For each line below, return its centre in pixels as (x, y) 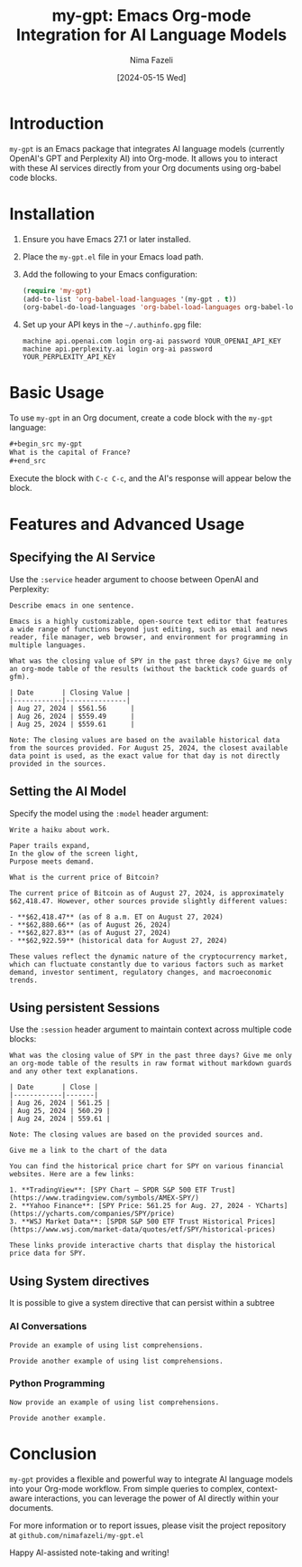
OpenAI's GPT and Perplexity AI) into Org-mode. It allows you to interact (143, 158)
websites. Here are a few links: (72, 1175)
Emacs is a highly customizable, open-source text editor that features (149, 621)
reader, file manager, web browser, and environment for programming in (149, 637)
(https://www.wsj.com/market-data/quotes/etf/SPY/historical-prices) (143, 1230)
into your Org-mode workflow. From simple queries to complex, (127, 1488)
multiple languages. (48, 645)
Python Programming (57, 1383)
